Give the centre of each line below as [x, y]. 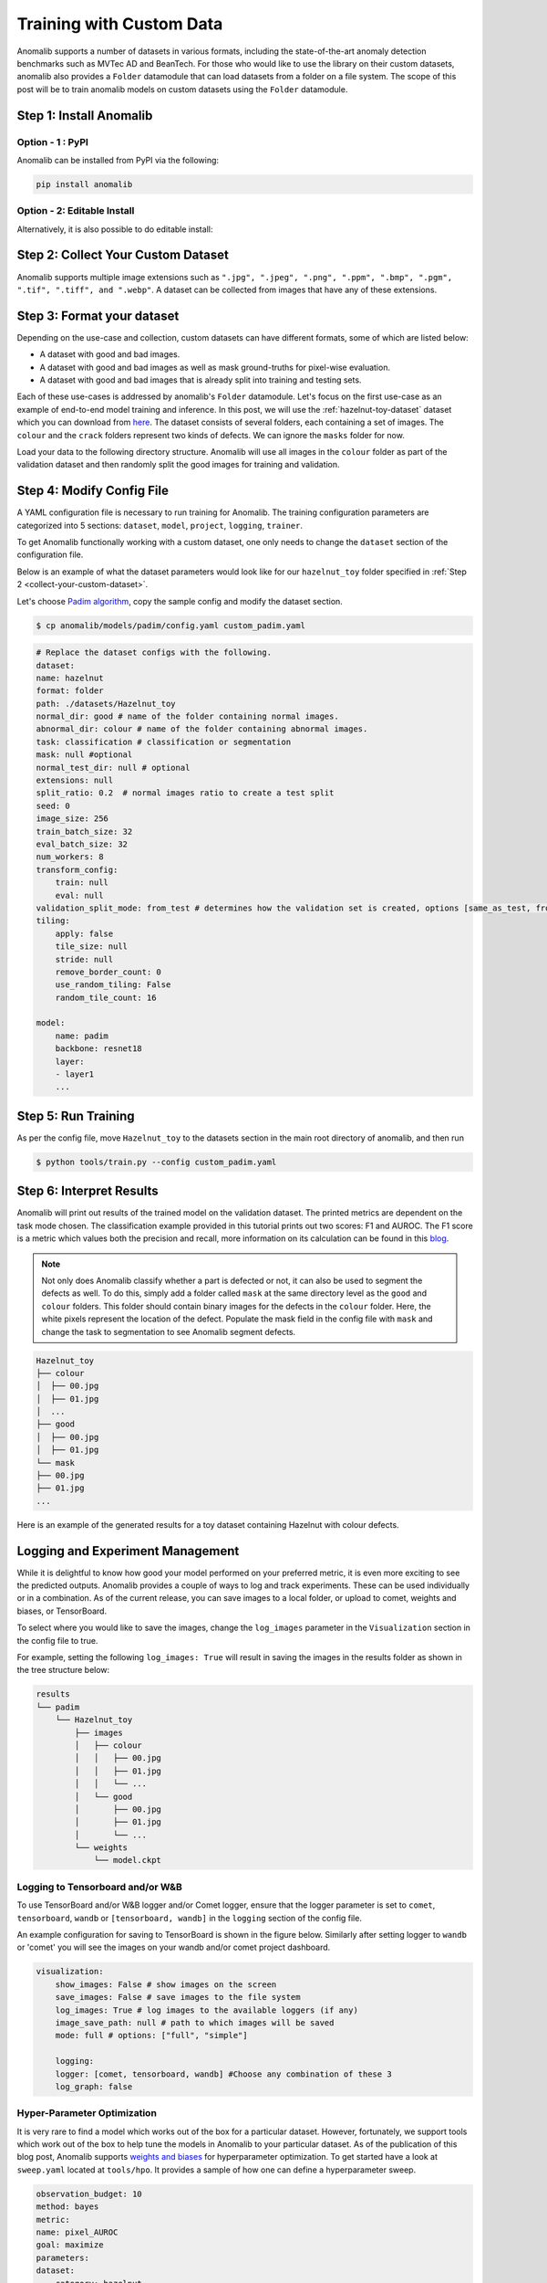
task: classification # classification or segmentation [164, 742]
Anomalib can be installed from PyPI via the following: [118, 160]
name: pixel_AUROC [77, 2232]
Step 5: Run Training [76, 1115]
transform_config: [77, 869]
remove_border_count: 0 [108, 972]
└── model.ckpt [127, 1860]
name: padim [82, 1036]
